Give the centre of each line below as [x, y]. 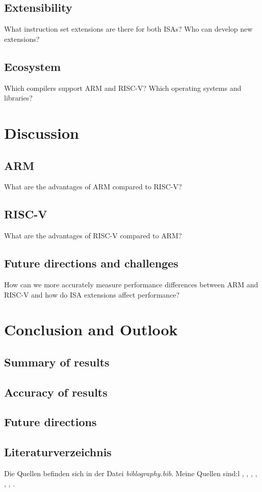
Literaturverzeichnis [58, 452]
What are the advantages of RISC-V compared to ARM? [93, 236]
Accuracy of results [56, 392]
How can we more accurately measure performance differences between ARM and [131, 284]
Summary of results [57, 362]
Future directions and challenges [91, 263]
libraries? [18, 98]
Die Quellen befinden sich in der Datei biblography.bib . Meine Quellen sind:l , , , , [131, 473]
